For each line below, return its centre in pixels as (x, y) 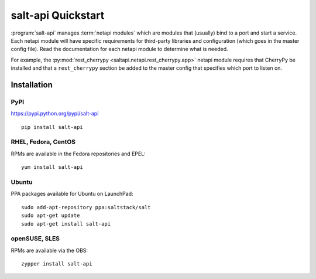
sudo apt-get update (51, 216)
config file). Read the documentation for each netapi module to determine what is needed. (119, 49)
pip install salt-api (52, 127)
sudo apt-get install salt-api (66, 224)
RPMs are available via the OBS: (49, 250)
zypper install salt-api (57, 264)
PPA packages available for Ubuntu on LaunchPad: (72, 194)
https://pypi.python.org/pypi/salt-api (55, 114)
